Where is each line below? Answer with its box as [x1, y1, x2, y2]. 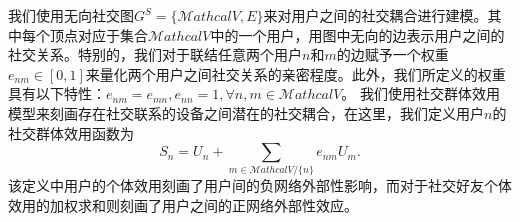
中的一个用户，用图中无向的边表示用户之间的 [210, 24, 505, 45]
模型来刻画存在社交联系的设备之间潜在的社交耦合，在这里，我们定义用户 [8, 102, 484, 123]
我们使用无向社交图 [8, 5, 134, 25]
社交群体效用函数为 [8, 122, 134, 143]
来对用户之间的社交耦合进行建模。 [263, 5, 488, 25]
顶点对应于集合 [49, 24, 148, 45]
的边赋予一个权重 [336, 44, 449, 65]
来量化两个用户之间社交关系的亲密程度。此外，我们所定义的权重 [85, 63, 506, 84]
